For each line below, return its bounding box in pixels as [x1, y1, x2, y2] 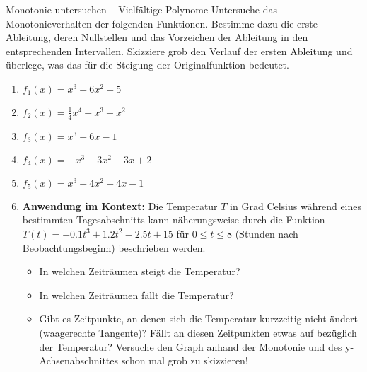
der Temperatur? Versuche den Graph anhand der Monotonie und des [39, 339, 342, 354]
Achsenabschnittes [39, 353, 119, 368]
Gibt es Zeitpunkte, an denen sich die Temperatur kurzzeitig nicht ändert [39, 311, 358, 326]
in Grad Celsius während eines [230, 198, 362, 213]
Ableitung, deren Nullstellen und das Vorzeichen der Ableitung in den [6, 30, 308, 45]
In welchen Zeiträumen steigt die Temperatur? [39, 264, 240, 279]
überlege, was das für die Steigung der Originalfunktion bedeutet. [6, 57, 289, 72]
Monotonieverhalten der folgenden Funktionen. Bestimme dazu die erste [6, 16, 318, 30]
